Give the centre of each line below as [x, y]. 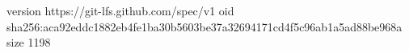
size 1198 [29, 42]
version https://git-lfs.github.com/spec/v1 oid [120, 10]
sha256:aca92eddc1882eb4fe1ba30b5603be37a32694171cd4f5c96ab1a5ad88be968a [204, 26]
